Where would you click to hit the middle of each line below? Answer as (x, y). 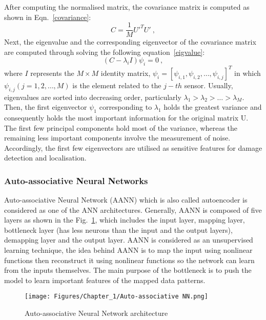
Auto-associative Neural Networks (76, 180)
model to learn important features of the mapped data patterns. (105, 280)
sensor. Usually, (209, 85)
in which (248, 73)
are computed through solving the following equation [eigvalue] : (105, 52)
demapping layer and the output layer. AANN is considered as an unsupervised (129, 240)
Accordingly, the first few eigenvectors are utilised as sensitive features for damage (133, 147)
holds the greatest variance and (213, 107)
